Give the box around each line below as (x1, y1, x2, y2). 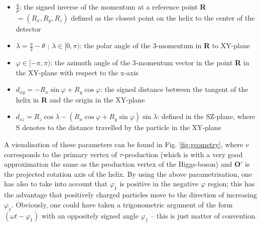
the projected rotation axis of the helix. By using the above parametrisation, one (4, 168, 252, 179)
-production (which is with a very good (122, 149, 243, 159)
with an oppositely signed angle (41, 210, 139, 220)
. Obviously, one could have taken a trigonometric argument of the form (11, 199, 233, 209)
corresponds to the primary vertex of (4, 149, 117, 159)
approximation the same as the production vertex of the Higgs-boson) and (4, 159, 232, 169)
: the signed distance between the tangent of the (100, 84, 248, 94)
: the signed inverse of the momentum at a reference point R (19, 2, 206, 12)
